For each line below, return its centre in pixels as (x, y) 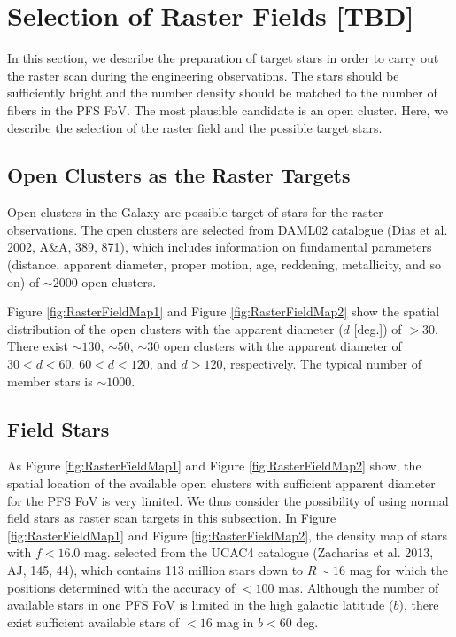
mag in (235, 621)
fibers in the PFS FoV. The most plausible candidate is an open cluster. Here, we (228, 109)
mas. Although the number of (359, 587)
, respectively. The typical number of (322, 364)
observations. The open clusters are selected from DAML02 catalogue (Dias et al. (228, 229)
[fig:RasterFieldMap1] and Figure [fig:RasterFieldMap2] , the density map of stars (228, 535)
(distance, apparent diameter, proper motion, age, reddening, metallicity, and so (224, 264)
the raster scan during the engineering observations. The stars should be (203, 75)
